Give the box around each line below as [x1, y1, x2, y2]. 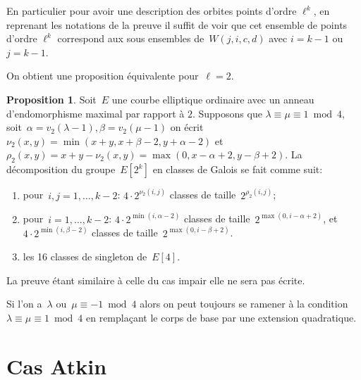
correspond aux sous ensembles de [57, 31, 204, 46]
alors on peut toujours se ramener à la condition [140, 296, 348, 311]
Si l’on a [6, 296, 42, 311]
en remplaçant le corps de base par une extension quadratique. [85, 310, 357, 325]
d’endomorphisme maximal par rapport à [6, 106, 185, 120]
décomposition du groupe [6, 162, 116, 177]
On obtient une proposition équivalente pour [6, 68, 199, 83]
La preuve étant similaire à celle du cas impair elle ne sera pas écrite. [6, 272, 305, 287]
